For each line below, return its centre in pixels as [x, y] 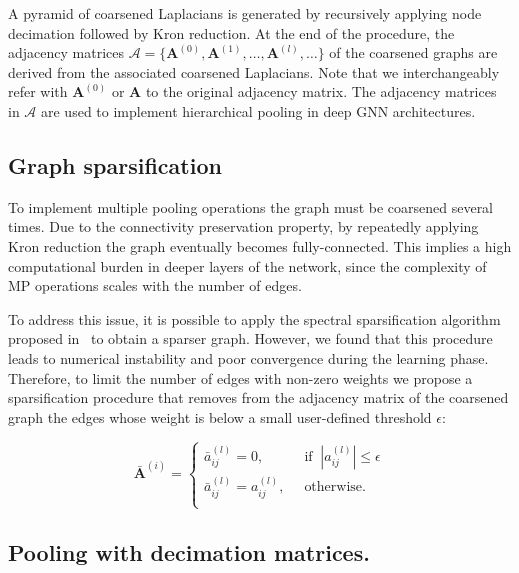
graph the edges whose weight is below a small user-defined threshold [220, 416]
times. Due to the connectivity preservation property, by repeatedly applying [243, 226]
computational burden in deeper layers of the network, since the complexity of [247, 265]
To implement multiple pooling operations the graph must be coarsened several [251, 206]
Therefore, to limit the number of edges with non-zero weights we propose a [240, 377]
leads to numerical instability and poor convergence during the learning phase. [248, 357]
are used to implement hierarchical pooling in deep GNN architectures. [258, 110]
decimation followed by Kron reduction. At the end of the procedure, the [231, 32]
